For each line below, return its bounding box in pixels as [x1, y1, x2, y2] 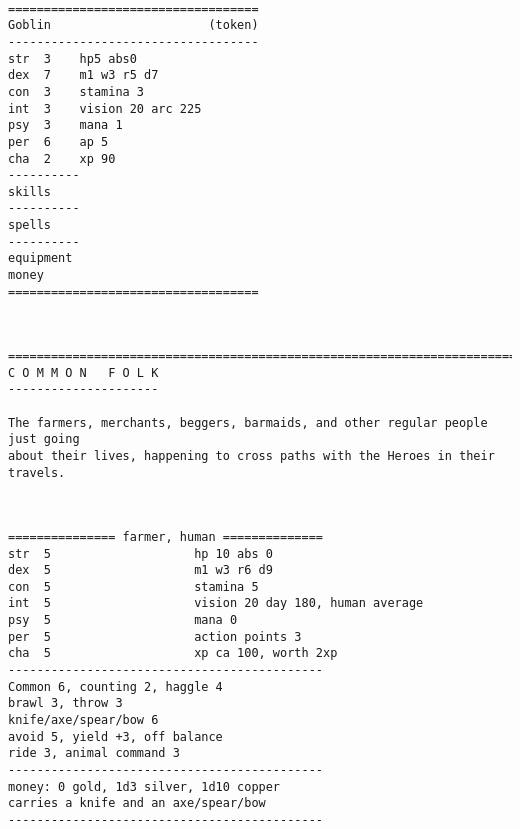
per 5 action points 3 [8, 629, 302, 644]
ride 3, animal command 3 [8, 746, 180, 761]
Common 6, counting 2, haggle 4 [8, 679, 223, 694]
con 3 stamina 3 [8, 84, 145, 99]
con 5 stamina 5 [8, 579, 259, 594]
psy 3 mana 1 [8, 118, 123, 133]
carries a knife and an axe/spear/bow [8, 796, 266, 811]
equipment [8, 251, 73, 266]
